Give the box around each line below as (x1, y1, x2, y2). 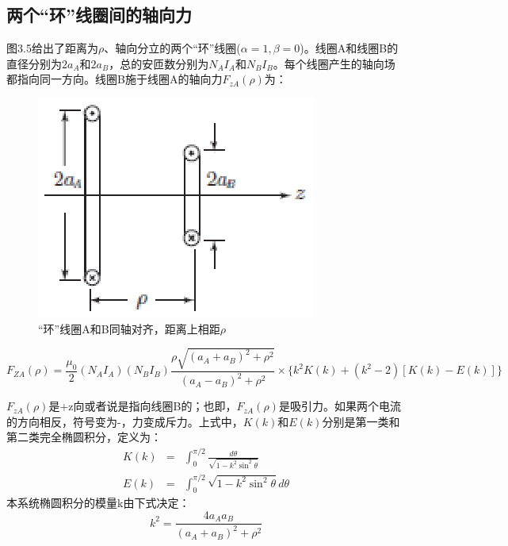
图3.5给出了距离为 (6, 40, 98, 56)
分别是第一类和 (322, 413, 400, 429)
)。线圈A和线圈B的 (300, 40, 399, 56)
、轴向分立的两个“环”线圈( (104, 40, 241, 56)
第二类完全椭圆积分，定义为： (6, 429, 162, 445)
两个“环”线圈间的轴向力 (6, 2, 192, 27)
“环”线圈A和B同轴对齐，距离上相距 (38, 320, 220, 336)
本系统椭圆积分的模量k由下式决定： (6, 494, 190, 511)
